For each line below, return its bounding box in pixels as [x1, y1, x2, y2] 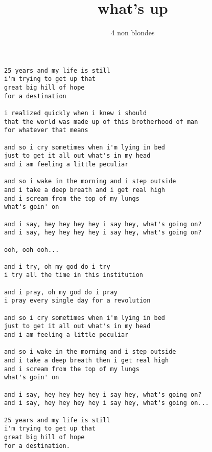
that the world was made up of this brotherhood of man [4, 118, 198, 125]
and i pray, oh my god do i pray [4, 288, 117, 296]
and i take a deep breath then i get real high [4, 357, 169, 364]
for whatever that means [4, 126, 88, 134]
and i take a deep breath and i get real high [4, 186, 165, 193]
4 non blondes [111, 27, 155, 38]
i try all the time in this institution [4, 271, 144, 279]
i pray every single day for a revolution [4, 297, 151, 305]
